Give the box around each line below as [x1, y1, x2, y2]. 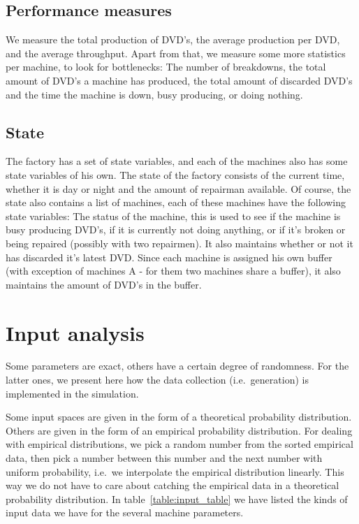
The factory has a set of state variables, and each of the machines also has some [6, 154, 348, 168]
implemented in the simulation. [6, 386, 139, 400]
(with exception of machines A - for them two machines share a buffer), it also [6, 263, 341, 278]
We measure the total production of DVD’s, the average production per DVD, [6, 32, 340, 47]
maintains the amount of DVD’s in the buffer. [6, 277, 202, 291]
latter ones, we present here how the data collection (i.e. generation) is [6, 372, 309, 387]
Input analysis [6, 318, 145, 347]
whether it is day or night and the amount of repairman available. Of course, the [6, 181, 351, 196]
